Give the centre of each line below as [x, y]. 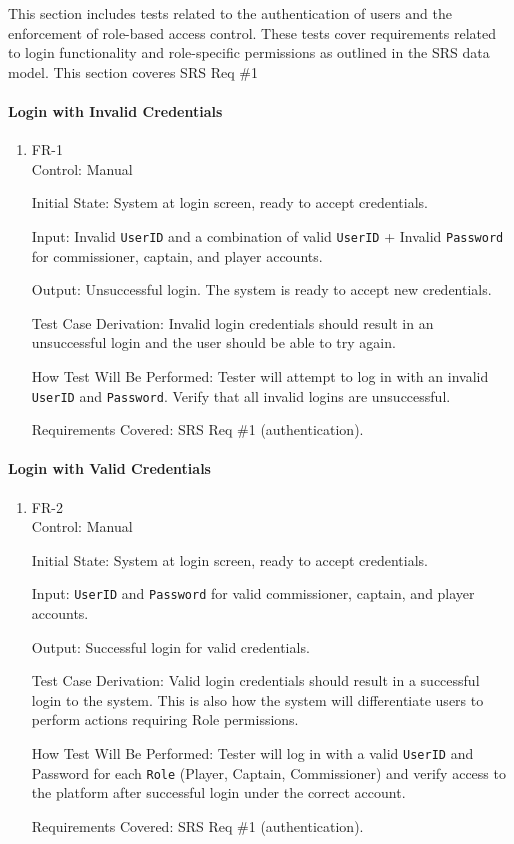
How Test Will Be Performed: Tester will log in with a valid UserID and [252, 753]
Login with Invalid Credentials [115, 110]
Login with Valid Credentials [109, 468]
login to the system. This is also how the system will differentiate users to [257, 699]
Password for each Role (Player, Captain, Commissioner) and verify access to [268, 772]
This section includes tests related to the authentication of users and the [230, 13]
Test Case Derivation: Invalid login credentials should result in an [232, 322]
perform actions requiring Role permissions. [165, 719]
